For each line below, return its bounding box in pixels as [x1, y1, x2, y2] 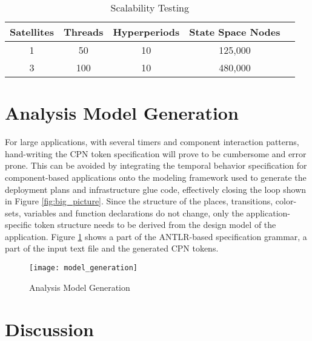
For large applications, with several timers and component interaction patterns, [5, 135, 299, 148]
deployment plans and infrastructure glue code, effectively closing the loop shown [5, 183, 307, 195]
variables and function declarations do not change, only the [24, 206, 244, 219]
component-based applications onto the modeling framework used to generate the [5, 170, 307, 183]
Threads [63, 25, 104, 39]
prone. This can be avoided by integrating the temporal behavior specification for [5, 159, 307, 172]
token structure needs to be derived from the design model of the [34, 218, 276, 231]
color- [275, 195, 297, 207]
